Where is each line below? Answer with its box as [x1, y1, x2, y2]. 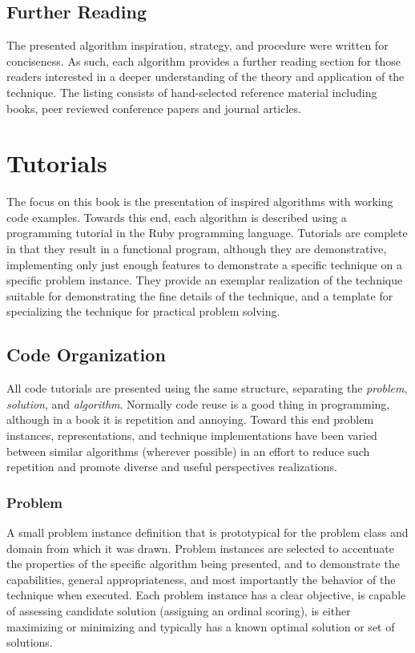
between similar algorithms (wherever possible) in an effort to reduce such [6, 442, 370, 459]
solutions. [6, 634, 53, 651]
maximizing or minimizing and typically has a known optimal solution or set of [6, 618, 395, 635]
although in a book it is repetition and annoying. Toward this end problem [6, 411, 374, 428]
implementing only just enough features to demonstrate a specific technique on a [6, 256, 402, 272]
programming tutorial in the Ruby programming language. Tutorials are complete [6, 224, 408, 241]
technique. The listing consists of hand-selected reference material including [6, 83, 377, 100]
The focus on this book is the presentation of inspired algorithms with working [6, 193, 393, 210]
